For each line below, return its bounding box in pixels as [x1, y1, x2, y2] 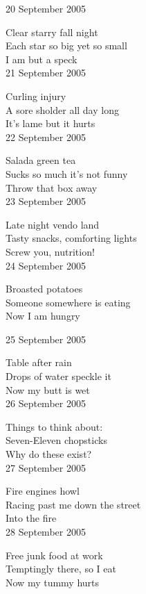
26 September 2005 [6, 396, 86, 411]
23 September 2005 [6, 194, 86, 208]
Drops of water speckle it [6, 369, 111, 383]
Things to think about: [6, 419, 103, 434]
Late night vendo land [6, 217, 100, 231]
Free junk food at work [6, 547, 103, 562]
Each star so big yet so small [6, 38, 127, 53]
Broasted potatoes [6, 281, 83, 296]
